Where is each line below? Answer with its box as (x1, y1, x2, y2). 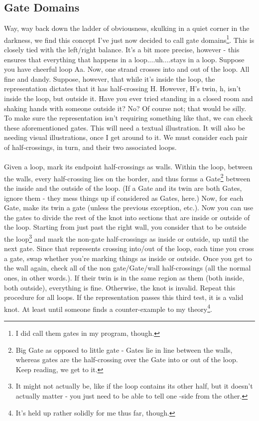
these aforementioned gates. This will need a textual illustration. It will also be (4, 122, 245, 133)
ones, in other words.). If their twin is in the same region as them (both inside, (4, 273, 245, 283)
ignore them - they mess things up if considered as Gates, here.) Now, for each (4, 192, 244, 203)
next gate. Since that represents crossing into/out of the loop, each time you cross (4, 243, 254, 254)
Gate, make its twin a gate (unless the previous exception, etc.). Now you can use (4, 202, 254, 213)
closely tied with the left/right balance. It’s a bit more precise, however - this (4, 44, 240, 55)
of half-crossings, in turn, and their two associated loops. (4, 141, 177, 152)
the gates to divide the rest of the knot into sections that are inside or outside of (4, 212, 250, 222)
